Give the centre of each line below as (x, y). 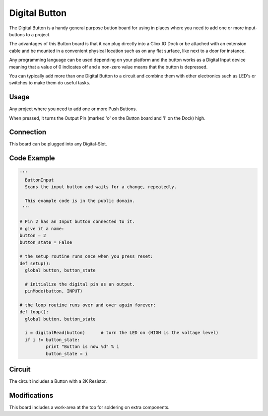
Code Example (32, 158)
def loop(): (34, 312)
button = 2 (33, 236)
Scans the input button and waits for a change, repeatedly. (101, 187)
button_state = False (46, 243)
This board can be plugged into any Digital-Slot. (58, 144)
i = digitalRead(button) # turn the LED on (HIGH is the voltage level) (122, 333)
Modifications (31, 395)
